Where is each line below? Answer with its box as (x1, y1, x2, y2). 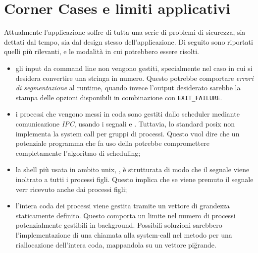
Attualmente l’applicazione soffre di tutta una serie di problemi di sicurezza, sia (4, 27, 246, 37)
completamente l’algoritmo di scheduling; (15, 147, 141, 158)
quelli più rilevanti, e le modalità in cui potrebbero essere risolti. (4, 46, 200, 57)
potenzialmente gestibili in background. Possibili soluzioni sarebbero (15, 220, 222, 230)
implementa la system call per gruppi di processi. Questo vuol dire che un (15, 128, 240, 138)
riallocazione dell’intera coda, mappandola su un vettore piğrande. (15, 239, 216, 250)
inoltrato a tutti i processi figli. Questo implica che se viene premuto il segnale (15, 174, 254, 185)
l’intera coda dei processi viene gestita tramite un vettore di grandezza (15, 200, 230, 211)
